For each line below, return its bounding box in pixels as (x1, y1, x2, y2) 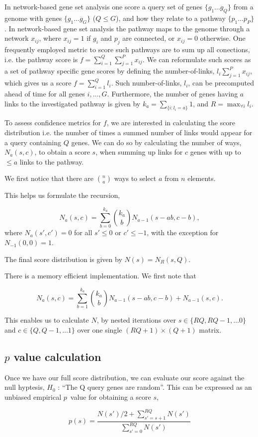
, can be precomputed (188, 78, 255, 88)
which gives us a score (4, 78, 72, 88)
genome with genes (4, 12, 62, 23)
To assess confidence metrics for (4, 117, 101, 128)
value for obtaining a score (70, 391, 151, 402)
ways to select (114, 173, 157, 183)
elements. (187, 173, 216, 183)
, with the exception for (147, 227, 219, 238)
